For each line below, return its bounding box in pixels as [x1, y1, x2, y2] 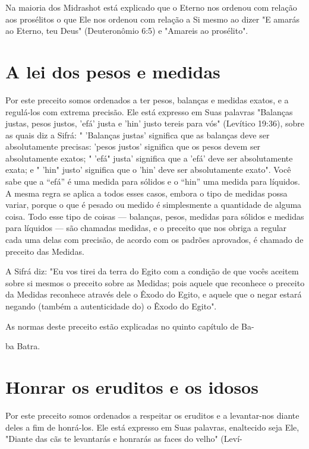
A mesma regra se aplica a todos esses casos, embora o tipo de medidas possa [5, 186, 288, 199]
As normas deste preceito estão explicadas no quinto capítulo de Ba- [5, 320, 254, 332]
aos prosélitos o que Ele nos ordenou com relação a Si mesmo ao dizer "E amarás [5, 12, 300, 25]
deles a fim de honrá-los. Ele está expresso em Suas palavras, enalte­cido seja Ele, [5, 420, 299, 433]
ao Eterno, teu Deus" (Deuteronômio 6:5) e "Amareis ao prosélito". [5, 24, 248, 37]
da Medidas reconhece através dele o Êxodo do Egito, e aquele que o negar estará [5, 288, 302, 301]
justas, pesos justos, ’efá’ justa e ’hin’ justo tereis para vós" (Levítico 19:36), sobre [5, 117, 304, 129]
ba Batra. [5, 340, 40, 352]
